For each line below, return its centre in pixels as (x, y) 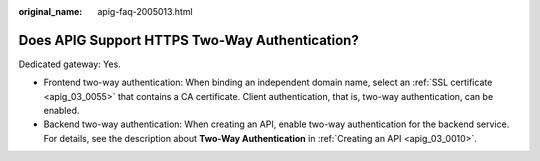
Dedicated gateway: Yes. (70, 64)
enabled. (61, 111)
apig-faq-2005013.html (145, 11)
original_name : (50, 11)
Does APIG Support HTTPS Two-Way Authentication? (188, 40)
